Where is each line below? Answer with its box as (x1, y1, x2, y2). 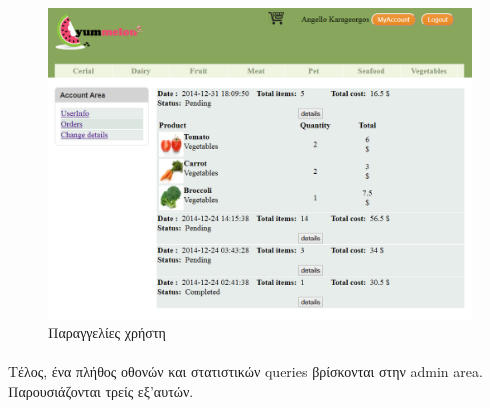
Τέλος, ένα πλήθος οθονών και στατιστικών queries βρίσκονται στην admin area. (8, 361, 483, 382)
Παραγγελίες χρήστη (48, 322, 166, 343)
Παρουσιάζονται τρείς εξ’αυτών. (8, 380, 194, 401)
